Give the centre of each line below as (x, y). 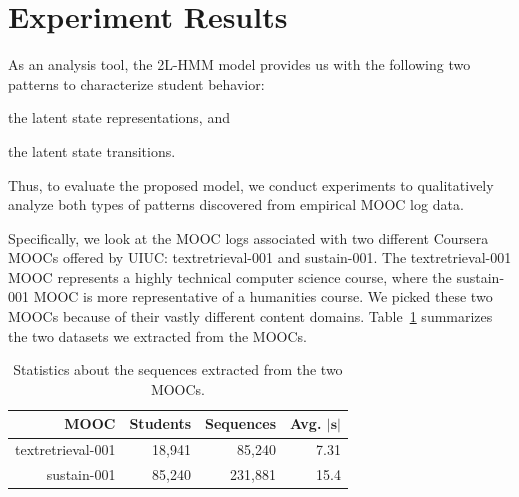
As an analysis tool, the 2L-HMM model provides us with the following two (239, 64)
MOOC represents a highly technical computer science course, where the (230, 276)
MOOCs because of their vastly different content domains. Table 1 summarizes (250, 316)
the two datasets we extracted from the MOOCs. (157, 335)
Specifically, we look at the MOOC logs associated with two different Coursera (248, 237)
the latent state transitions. (92, 150)
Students (160, 423)
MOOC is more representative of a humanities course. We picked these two (263, 296)
